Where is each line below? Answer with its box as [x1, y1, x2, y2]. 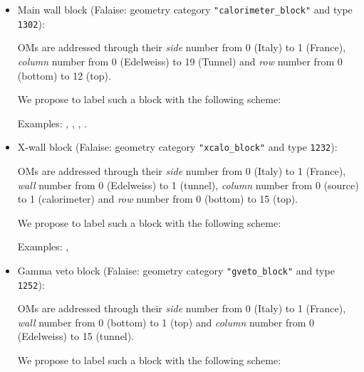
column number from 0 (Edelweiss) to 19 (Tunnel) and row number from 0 [17, 53, 343, 68]
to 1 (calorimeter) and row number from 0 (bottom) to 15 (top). [17, 191, 298, 206]
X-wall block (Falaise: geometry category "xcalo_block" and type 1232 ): [17, 139, 338, 154]
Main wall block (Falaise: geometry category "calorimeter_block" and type [17, 2, 353, 16]
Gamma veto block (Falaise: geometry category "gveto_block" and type [17, 262, 335, 277]
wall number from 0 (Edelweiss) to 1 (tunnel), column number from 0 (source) [17, 177, 359, 192]
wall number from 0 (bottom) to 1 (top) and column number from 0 [17, 314, 315, 329]
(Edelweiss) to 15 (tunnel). [17, 329, 135, 344]
